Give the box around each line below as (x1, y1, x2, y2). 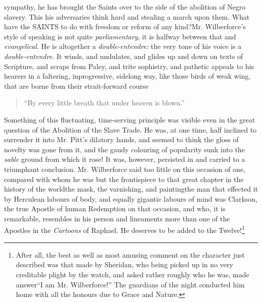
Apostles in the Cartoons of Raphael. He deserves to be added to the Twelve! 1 (4, 223, 245, 235)
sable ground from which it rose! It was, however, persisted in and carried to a (4, 154, 245, 164)
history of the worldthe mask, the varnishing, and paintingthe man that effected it (4, 184, 258, 194)
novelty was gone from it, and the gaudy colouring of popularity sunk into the (4, 144, 245, 154)
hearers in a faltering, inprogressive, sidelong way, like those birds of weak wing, (4, 71, 251, 81)
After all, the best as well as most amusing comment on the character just (16, 249, 245, 260)
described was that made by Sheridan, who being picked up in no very (16, 259, 233, 270)
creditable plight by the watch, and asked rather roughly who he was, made (16, 269, 249, 279)
